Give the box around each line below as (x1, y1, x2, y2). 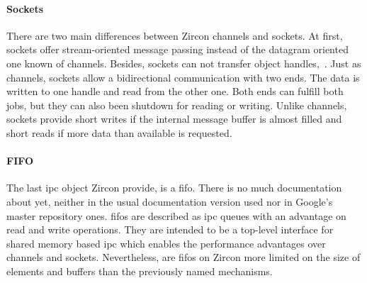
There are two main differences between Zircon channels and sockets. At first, (6, 28, 343, 43)
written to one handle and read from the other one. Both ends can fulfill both (6, 84, 344, 99)
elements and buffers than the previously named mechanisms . (6, 263, 273, 278)
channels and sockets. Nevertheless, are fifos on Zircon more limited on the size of (6, 250, 361, 265)
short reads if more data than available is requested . (6, 125, 232, 140)
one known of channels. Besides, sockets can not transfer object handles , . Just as (6, 55, 361, 70)
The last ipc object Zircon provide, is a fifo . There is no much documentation (6, 180, 342, 195)
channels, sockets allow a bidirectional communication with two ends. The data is (6, 70, 360, 84)
